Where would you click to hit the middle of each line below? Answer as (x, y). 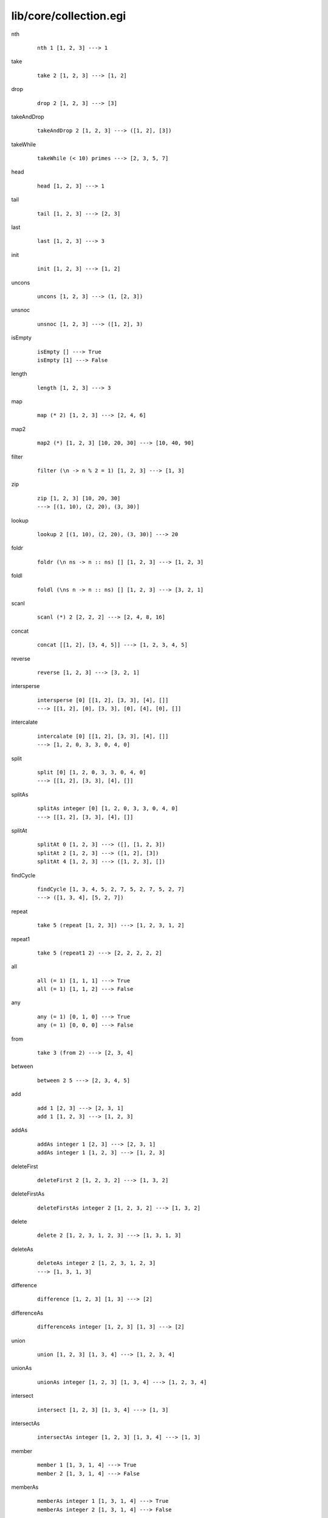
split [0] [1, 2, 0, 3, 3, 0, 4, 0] (92, 772)
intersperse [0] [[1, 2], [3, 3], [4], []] (103, 700)
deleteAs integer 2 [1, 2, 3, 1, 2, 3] (97, 1263)
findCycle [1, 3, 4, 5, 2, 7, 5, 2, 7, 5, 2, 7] (111, 889)
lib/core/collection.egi (69, 16)
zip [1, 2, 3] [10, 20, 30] (79, 498)
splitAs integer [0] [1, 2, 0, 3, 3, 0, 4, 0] (108, 808)
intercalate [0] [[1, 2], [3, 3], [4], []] (103, 736)
